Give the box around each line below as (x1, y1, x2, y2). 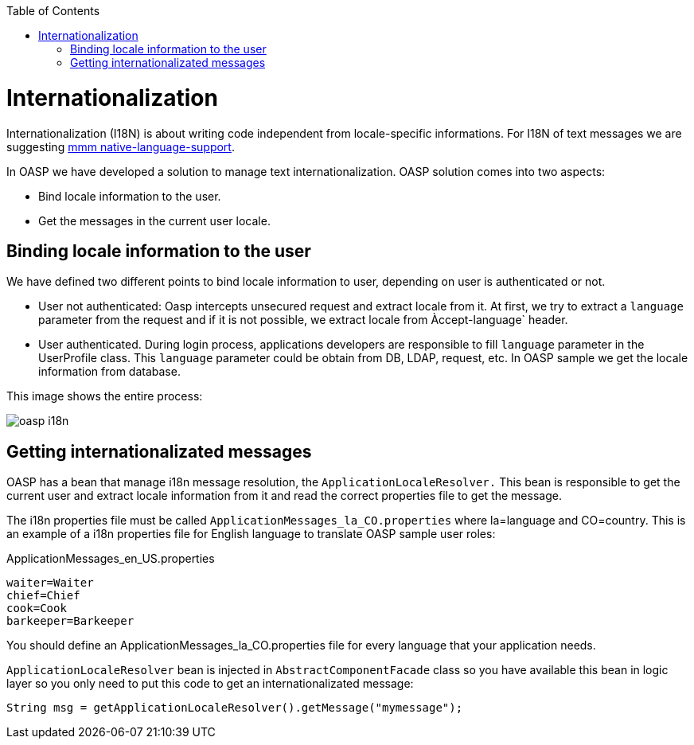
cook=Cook (6, 602, 67, 615)
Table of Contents (6, 4, 100, 18)
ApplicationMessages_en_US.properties (6, 552, 215, 566)
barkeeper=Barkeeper (6, 614, 135, 628)
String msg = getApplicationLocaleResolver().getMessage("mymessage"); (6, 701, 463, 715)
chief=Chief (6, 589, 80, 603)
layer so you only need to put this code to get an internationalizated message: (6, 677, 414, 691)
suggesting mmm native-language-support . (6, 139, 235, 154)
